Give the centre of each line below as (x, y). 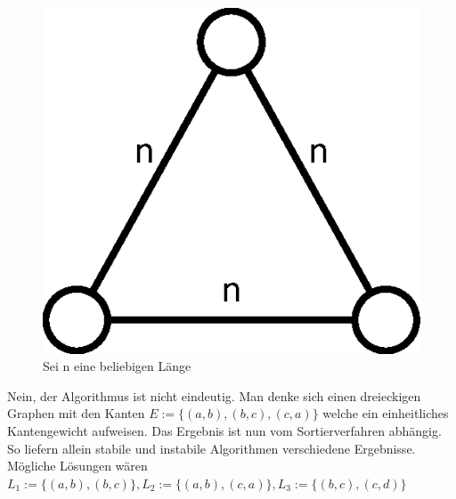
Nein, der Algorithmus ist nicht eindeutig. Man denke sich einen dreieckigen (214, 395)
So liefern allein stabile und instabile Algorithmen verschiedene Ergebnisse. (212, 448)
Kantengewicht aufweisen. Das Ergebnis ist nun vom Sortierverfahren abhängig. (224, 430)
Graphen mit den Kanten (76, 413)
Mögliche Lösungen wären (77, 466)
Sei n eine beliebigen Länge (117, 366)
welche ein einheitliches (386, 413)
